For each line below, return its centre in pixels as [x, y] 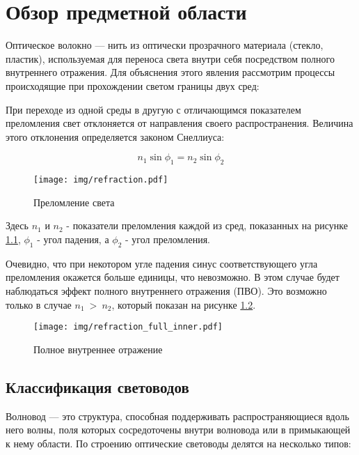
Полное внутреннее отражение [98, 349]
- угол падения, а [73, 239]
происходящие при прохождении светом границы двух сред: [133, 85]
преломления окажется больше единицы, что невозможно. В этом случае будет [173, 277]
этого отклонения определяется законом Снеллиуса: [115, 136]
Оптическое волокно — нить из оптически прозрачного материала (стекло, [165, 45]
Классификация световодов [97, 386]
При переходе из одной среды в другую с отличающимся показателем [153, 109]
